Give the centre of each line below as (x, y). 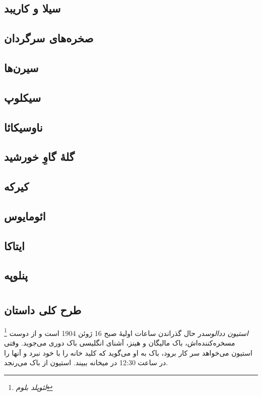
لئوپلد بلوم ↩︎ (34, 387)
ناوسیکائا (23, 127)
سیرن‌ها (21, 67)
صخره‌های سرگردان (49, 38)
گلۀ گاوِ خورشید (39, 157)
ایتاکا (14, 245)
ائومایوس (25, 216)
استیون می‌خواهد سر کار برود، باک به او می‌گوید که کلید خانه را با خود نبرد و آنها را (128, 352)
